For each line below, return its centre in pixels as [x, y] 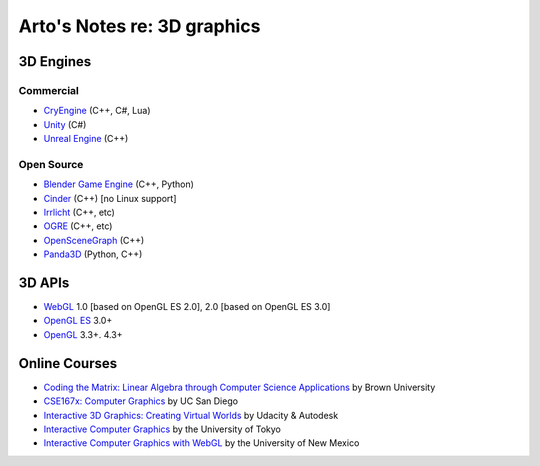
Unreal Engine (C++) [86, 139]
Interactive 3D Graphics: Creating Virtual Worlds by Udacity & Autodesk [191, 415]
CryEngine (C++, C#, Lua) [97, 111]
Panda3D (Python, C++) [93, 254]
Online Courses [68, 363]
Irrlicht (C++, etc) [79, 212]
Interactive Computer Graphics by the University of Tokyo [162, 429]
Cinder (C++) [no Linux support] [110, 198]
